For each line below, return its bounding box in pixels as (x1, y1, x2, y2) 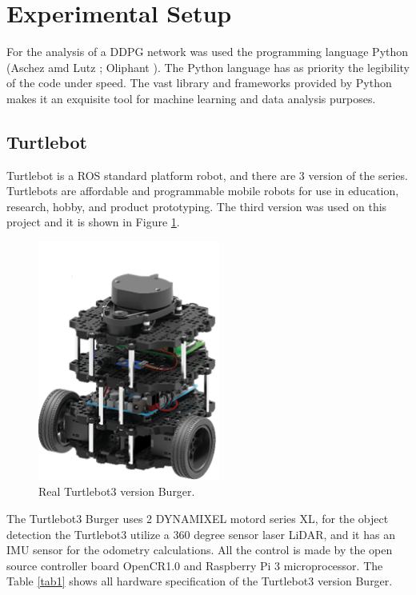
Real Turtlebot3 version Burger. (38, 483, 195, 500)
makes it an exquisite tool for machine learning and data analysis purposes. (6, 90, 376, 106)
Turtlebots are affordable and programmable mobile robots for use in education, (6, 182, 399, 199)
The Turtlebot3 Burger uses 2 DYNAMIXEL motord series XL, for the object (6, 510, 389, 526)
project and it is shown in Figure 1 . (6, 214, 180, 230)
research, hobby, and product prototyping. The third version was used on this (6, 198, 387, 214)
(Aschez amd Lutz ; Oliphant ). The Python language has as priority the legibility (6, 58, 410, 75)
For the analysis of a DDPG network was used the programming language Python (6, 43, 409, 60)
